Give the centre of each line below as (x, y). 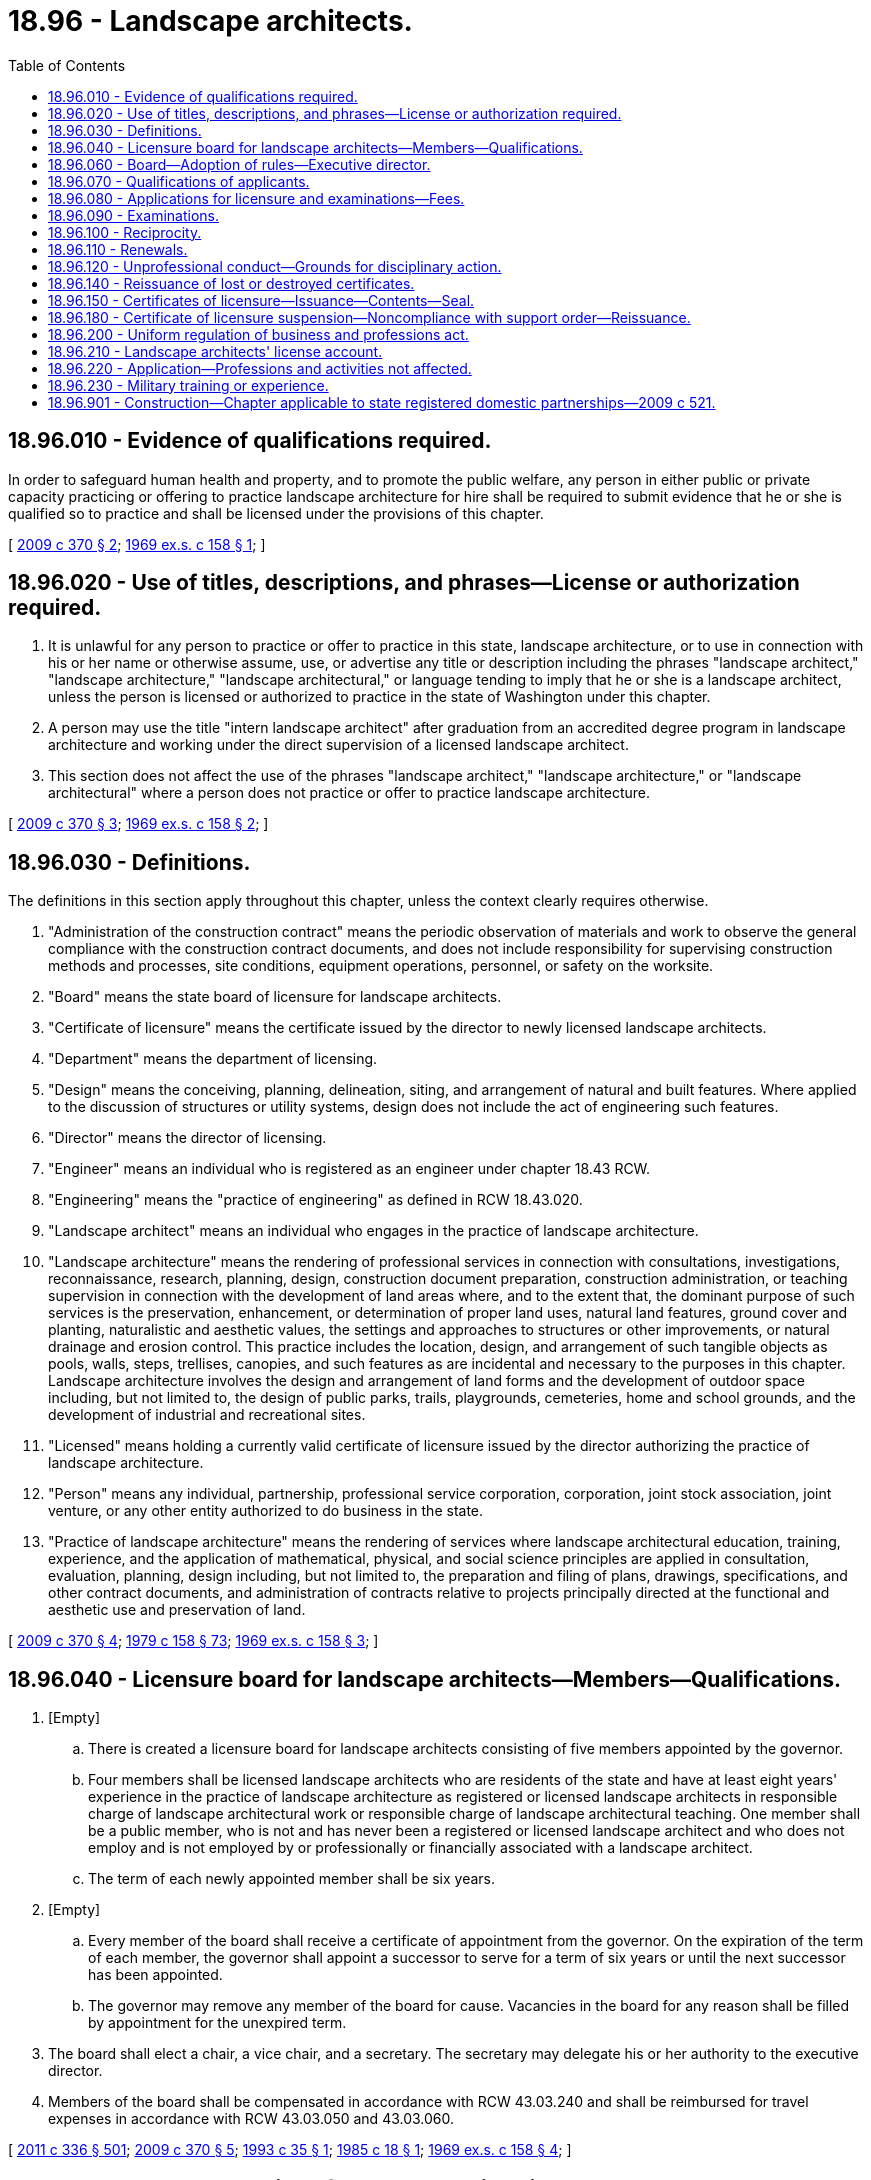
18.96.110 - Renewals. (118, 249)
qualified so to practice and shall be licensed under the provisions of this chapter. (276, 513)
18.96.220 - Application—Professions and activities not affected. (260, 368)
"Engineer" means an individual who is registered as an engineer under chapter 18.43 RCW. (349, 1169)
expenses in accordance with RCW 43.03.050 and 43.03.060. (251, 2119)
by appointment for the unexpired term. (217, 2023)
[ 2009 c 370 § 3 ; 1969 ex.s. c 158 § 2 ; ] (138, 824)
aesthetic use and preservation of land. (177, 1610)
